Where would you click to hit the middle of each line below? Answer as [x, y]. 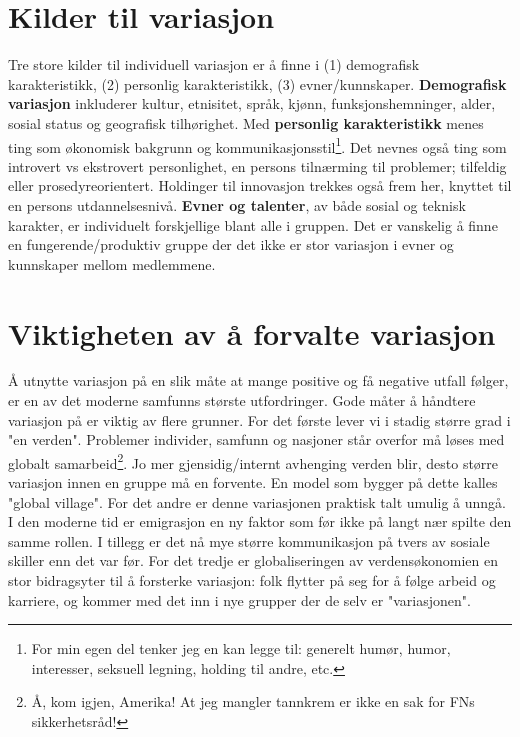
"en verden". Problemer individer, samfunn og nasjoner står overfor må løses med [256, 439]
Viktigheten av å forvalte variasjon [252, 332]
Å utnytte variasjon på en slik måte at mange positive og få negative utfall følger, [258, 380]
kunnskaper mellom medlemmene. [112, 263]
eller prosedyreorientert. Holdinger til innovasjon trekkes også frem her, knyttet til [260, 185]
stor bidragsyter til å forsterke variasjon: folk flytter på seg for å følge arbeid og [252, 580]
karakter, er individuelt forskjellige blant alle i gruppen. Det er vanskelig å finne [253, 224]
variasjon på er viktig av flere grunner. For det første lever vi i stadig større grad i [259, 419]
